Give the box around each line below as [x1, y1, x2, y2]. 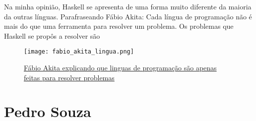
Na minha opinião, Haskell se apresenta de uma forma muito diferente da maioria [4, 1, 252, 11]
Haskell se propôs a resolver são [4, 30, 100, 41]
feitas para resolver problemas [24, 72, 115, 82]
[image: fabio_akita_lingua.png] [24, 48, 134, 56]
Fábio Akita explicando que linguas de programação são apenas [24, 62, 217, 73]
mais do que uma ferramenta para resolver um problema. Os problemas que [4, 21, 234, 31]
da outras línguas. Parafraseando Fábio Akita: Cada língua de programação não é [4, 11, 252, 21]
